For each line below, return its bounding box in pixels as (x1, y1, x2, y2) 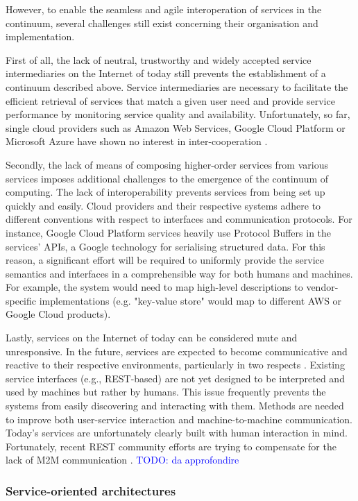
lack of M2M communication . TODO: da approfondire (6, 452, 239, 467)
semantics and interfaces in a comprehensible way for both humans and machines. (6, 266, 353, 280)
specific (6, 293, 37, 307)
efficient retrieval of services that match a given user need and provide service (6, 93, 335, 108)
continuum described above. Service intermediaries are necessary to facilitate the (6, 79, 348, 94)
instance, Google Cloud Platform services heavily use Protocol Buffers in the (6, 225, 332, 239)
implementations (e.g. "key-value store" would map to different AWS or (39, 293, 342, 307)
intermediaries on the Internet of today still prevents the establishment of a (6, 66, 326, 80)
